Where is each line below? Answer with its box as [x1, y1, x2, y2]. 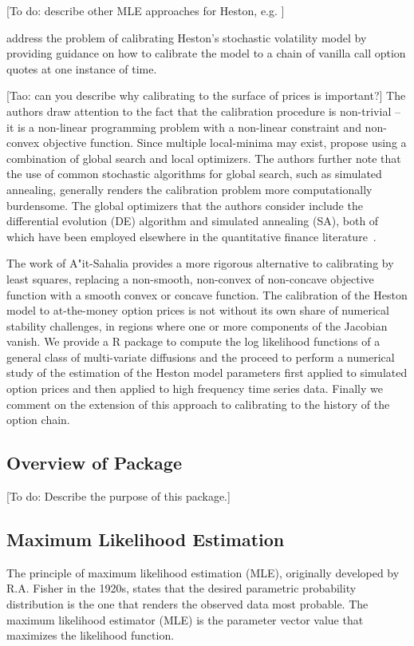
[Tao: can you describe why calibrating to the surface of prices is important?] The [6, 87, 406, 104]
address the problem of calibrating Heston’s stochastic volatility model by [6, 29, 367, 46]
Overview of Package [6, 450, 182, 475]
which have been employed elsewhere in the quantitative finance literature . [6, 228, 377, 244]
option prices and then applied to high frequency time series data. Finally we [6, 380, 383, 397]
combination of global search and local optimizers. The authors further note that [6, 149, 401, 166]
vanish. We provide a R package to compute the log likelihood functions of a [6, 333, 380, 350]
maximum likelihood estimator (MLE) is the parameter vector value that [6, 611, 364, 628]
